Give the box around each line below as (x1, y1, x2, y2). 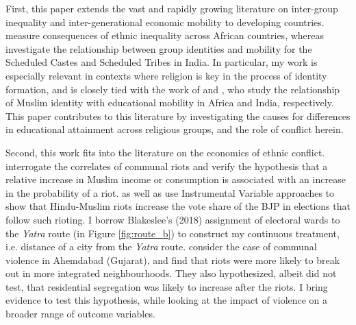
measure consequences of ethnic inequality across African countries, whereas (5, 28, 325, 43)
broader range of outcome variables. (5, 306, 155, 321)
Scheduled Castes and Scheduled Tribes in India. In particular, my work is (5, 55, 318, 69)
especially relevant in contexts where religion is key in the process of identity (5, 68, 327, 82)
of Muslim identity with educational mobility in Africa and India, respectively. (5, 95, 334, 110)
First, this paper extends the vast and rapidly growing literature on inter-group (5, 1, 338, 15)
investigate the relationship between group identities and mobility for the (5, 41, 312, 56)
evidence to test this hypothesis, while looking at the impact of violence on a (5, 293, 328, 307)
